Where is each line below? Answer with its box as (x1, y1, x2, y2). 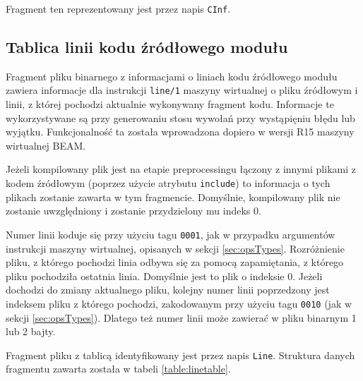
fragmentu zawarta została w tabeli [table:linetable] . (6, 361, 231, 376)
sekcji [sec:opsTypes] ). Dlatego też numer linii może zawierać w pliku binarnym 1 (6, 310, 357, 325)
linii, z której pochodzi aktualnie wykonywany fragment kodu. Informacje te (6, 97, 334, 111)
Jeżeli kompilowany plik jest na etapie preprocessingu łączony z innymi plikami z (6, 162, 356, 176)
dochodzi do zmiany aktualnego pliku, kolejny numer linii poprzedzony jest (6, 282, 330, 297)
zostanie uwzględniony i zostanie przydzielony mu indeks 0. (6, 203, 261, 218)
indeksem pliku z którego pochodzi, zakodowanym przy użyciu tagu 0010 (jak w (6, 296, 352, 310)
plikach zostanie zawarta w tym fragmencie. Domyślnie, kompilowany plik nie (6, 189, 340, 204)
